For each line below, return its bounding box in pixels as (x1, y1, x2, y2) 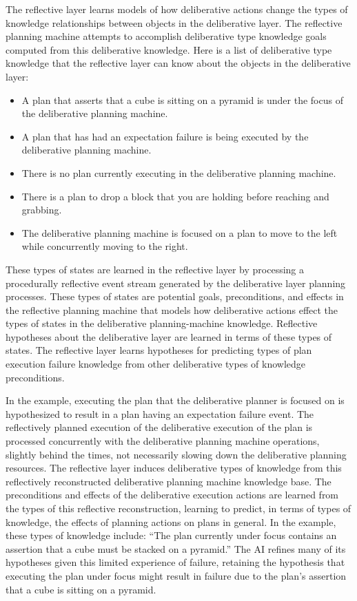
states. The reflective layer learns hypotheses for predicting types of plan (6, 343, 312, 357)
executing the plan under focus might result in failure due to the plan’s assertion (6, 568, 347, 582)
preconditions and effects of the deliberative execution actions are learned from (6, 487, 339, 502)
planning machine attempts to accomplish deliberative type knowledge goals (6, 29, 327, 43)
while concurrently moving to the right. (21, 239, 188, 253)
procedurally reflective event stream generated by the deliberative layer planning (6, 275, 346, 290)
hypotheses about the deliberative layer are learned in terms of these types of (6, 329, 332, 344)
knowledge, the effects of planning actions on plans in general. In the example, (6, 514, 336, 529)
